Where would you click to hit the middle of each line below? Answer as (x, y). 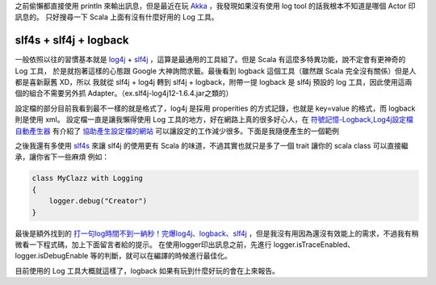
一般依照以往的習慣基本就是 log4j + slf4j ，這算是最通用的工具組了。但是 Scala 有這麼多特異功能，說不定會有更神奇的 (210, 60)
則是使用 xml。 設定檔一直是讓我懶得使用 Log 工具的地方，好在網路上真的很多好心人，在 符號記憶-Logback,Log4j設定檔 (214, 119)
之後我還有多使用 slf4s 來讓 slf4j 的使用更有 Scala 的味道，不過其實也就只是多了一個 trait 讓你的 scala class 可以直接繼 (212, 146)
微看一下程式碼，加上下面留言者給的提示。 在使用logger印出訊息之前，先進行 (143, 244)
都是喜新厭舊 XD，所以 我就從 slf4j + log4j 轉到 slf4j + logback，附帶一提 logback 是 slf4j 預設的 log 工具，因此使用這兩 (214, 82)
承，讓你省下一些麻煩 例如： (62, 157)
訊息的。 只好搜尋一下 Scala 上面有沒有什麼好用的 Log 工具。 (117, 17)
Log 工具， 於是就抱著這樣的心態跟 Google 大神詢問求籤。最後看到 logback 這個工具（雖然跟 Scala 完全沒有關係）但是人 (216, 71)
